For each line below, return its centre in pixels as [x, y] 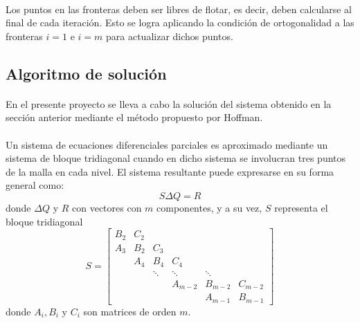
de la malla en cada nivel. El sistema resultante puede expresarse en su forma [170, 171]
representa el [301, 207]
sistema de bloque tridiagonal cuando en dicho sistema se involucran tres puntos [176, 158]
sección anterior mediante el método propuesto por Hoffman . [134, 117]
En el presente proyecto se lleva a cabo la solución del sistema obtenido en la [169, 103]
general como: [35, 185]
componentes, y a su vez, [209, 207]
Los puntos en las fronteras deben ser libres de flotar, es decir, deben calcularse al [179, 9]
